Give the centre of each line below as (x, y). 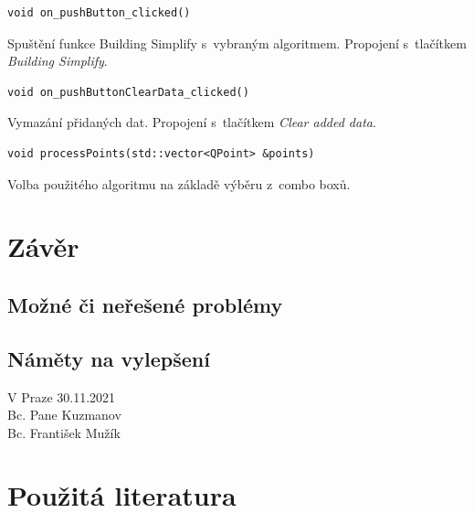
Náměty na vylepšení (109, 358)
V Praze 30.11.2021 (62, 396)
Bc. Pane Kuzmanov (64, 415)
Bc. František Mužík (64, 432)
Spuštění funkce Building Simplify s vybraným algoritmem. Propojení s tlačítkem (237, 43)
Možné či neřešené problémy (145, 304)
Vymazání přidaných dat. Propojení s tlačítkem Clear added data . (192, 122)
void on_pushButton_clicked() (99, 13)
